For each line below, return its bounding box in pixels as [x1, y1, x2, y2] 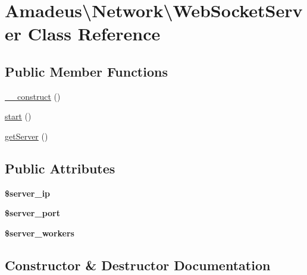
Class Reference [27, 21, 161, 46]
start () [5, 110, 32, 122]
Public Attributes [5, 159, 115, 177]
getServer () [5, 129, 48, 142]
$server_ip [5, 187, 51, 199]
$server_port [5, 207, 60, 219]
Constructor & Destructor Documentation [5, 255, 271, 274]
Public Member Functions [5, 62, 168, 80]
